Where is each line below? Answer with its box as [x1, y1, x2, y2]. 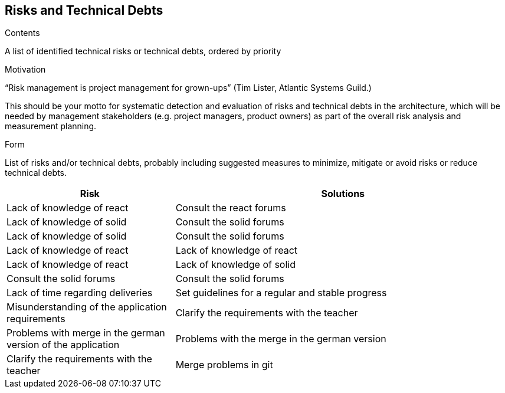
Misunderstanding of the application [6, 301, 167, 313]
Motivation [5, 64, 46, 75]
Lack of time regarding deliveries [6, 287, 153, 299]
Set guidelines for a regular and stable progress [175, 287, 387, 299]
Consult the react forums [175, 202, 286, 214]
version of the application [6, 339, 120, 351]
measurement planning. [5, 121, 97, 132]
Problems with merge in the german [6, 327, 165, 339]
